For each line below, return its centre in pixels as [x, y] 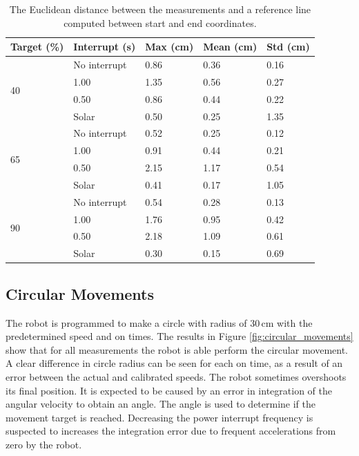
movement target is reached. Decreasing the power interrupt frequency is [159, 417]
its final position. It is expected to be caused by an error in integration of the [169, 390]
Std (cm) [288, 47]
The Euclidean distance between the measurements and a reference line [160, 9]
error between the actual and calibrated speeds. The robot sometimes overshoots [176, 376]
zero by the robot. [44, 444]
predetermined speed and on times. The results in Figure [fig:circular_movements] [179, 336]
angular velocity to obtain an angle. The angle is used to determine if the [161, 404]
